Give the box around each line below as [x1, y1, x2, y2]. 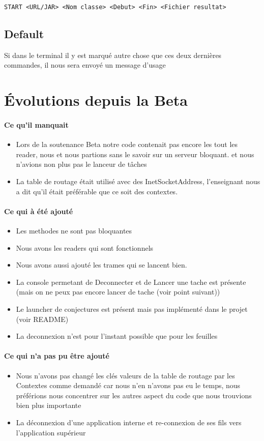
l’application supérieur [16, 427, 86, 437]
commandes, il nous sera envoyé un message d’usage [4, 60, 166, 70]
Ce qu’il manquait [4, 120, 69, 130]
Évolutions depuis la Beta [4, 90, 188, 110]
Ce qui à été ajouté [4, 205, 73, 216]
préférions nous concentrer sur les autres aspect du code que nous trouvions [16, 390, 252, 400]
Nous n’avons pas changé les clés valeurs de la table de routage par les [16, 370, 235, 380]
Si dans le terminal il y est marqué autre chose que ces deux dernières [4, 49, 222, 60]
